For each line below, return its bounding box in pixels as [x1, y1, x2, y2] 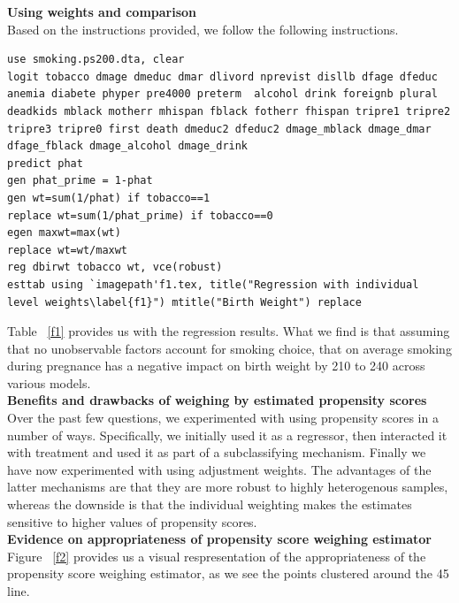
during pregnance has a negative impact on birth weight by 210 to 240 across [7, 356, 425, 375]
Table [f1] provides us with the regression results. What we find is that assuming [7, 322, 450, 340]
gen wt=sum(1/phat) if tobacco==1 [7, 191, 210, 204]
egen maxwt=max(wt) [7, 226, 121, 240]
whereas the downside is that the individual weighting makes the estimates [7, 495, 412, 514]
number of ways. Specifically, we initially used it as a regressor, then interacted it [7, 425, 448, 444]
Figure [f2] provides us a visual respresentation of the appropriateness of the [7, 546, 426, 565]
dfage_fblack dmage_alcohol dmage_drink [7, 140, 249, 153]
